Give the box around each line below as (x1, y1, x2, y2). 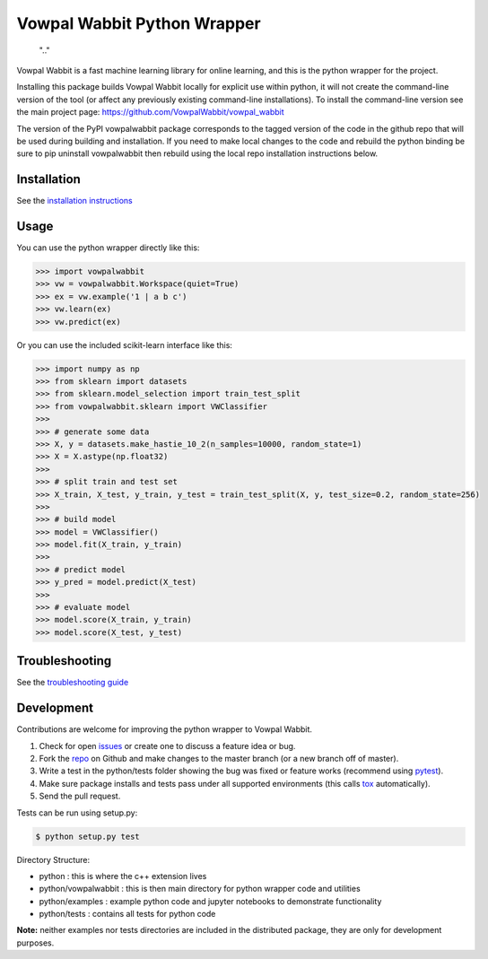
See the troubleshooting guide (16, 677, 129, 688)
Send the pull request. (39, 790, 121, 802)
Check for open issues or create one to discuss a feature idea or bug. (39, 740, 296, 751)
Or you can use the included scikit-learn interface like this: (16, 339, 233, 350)
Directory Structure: (16, 854, 91, 865)
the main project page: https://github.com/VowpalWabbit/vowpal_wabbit (16, 107, 284, 118)
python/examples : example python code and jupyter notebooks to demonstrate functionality (39, 895, 382, 906)
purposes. (16, 937, 55, 948)
